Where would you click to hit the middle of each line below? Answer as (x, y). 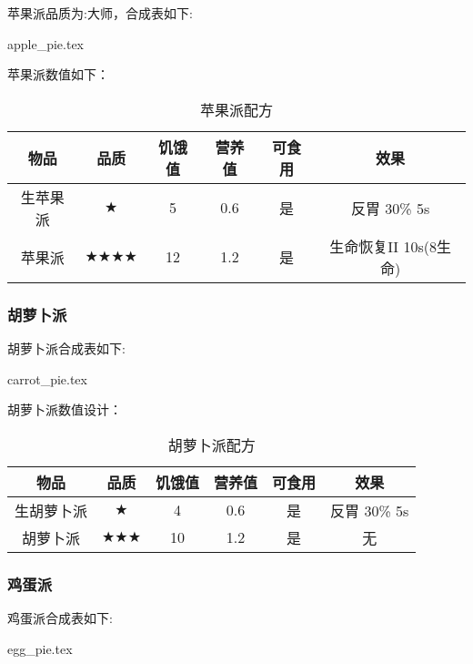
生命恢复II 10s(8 (383, 246)
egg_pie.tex (40, 648)
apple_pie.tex (46, 43)
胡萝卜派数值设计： (65, 409)
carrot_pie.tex (47, 378)
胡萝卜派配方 (211, 444)
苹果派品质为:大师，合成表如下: (100, 13)
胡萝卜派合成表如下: (66, 348)
